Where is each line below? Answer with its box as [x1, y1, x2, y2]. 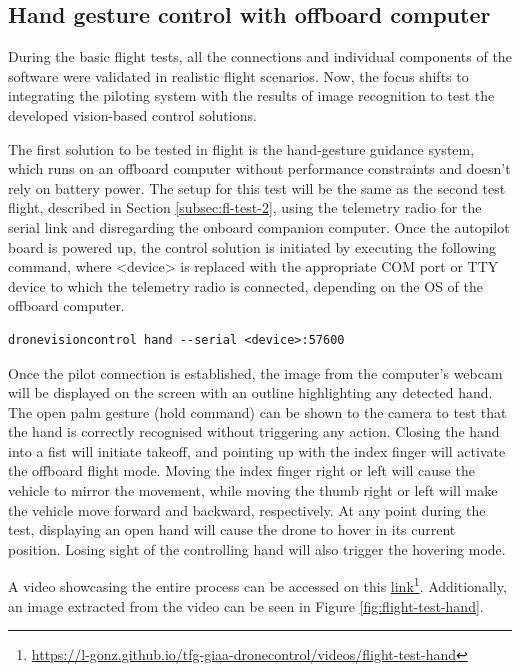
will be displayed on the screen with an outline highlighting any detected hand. [8, 382, 493, 403]
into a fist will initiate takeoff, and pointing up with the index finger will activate [8, 440, 506, 461]
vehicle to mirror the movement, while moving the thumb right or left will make [8, 480, 498, 501]
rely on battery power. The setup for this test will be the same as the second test [8, 177, 506, 198]
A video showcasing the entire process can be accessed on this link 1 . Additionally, [8, 573, 507, 597]
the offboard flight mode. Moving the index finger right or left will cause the [8, 460, 475, 481]
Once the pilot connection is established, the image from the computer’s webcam [8, 362, 503, 383]
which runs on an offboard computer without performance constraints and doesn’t [8, 158, 511, 179]
